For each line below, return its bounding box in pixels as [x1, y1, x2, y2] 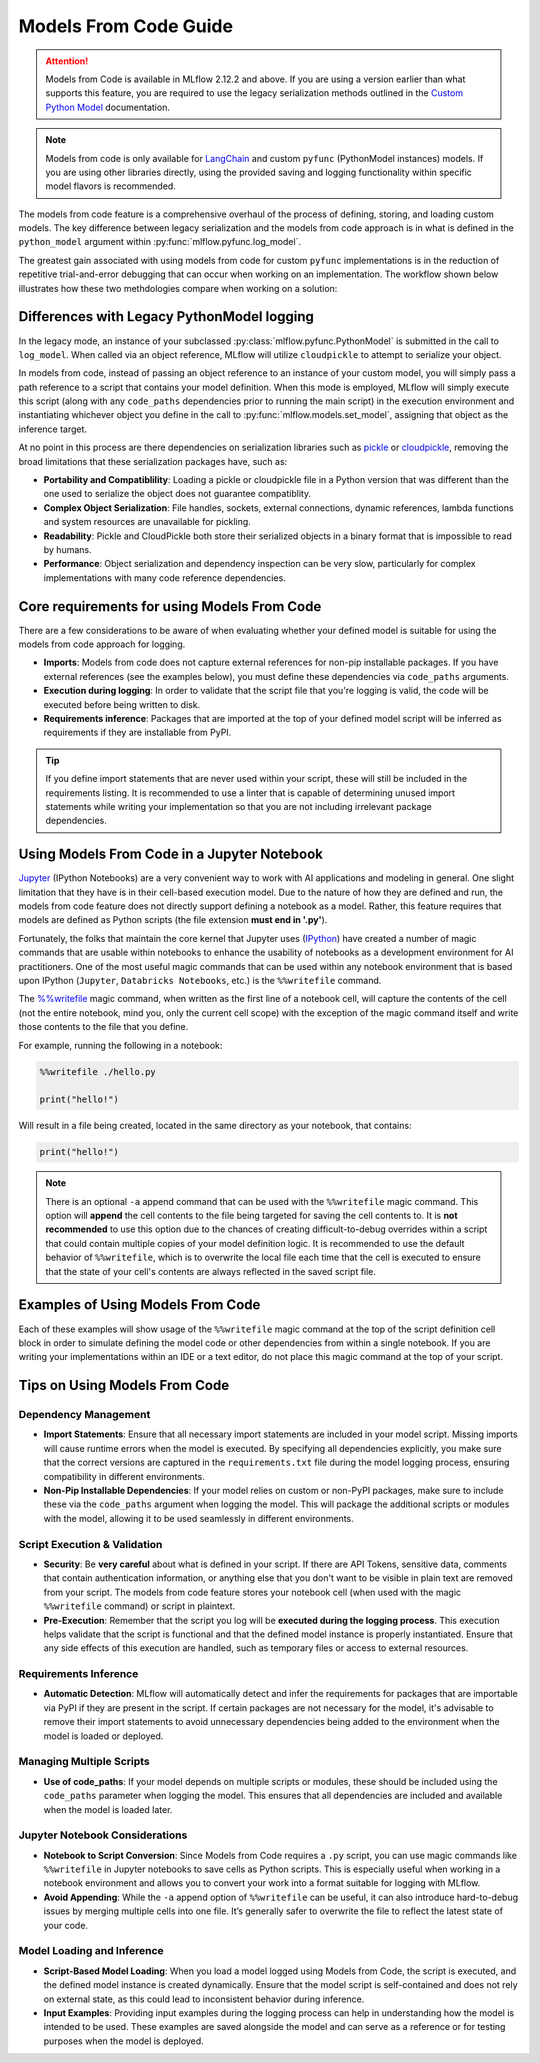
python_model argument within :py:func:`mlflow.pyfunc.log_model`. [18, 236, 302, 248]
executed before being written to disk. [43, 698, 201, 710]
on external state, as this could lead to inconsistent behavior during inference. [43, 1993, 365, 2005]
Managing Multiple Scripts [18, 1755, 150, 1769]
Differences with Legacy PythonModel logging [18, 308, 315, 325]
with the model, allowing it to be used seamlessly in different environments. [43, 1512, 354, 1524]
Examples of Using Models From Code [18, 1296, 261, 1314]
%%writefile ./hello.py [39, 1066, 157, 1077]
